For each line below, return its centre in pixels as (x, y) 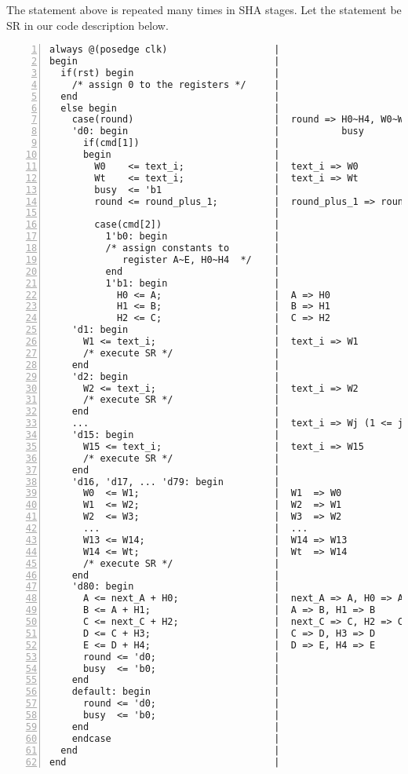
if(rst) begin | (170, 73)
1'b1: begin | (193, 283)
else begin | (170, 108)
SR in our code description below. (87, 25)
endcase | (176, 738)
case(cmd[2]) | (187, 225)
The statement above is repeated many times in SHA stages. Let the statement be (204, 9)
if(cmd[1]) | (181, 143)
